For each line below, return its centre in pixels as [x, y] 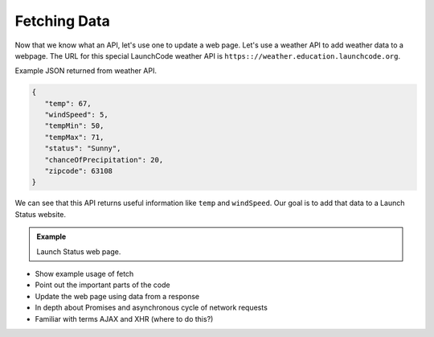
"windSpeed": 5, [76, 115]
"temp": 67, [68, 103]
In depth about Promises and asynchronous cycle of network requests [151, 308]
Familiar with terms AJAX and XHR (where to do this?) [124, 319]
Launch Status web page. [79, 251]
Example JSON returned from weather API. [86, 71]
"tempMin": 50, [74, 126]
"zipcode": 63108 [78, 171]
